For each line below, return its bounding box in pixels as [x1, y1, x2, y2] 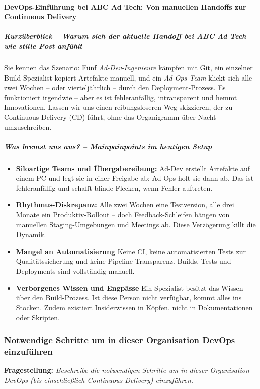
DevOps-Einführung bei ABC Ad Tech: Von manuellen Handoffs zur [4, 1, 246, 12]
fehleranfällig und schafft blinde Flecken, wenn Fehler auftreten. [16, 182, 213, 193]
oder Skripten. [16, 312, 60, 323]
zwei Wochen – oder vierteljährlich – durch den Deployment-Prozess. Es [4, 82, 226, 93]
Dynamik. [16, 229, 46, 240]
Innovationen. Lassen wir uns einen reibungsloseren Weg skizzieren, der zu [4, 102, 233, 112]
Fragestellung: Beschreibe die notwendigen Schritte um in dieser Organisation [4, 365, 249, 375]
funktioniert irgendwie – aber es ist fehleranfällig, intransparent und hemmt [4, 92, 237, 102]
